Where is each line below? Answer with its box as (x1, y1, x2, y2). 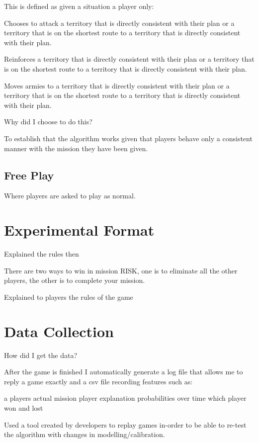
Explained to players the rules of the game (4, 291, 133, 302)
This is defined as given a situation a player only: (4, 1, 154, 11)
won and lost (4, 402, 43, 413)
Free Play (4, 167, 54, 182)
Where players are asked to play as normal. (4, 190, 136, 201)
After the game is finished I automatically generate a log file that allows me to (4, 366, 243, 377)
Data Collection (4, 321, 114, 341)
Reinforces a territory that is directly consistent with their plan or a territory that (4, 54, 255, 64)
